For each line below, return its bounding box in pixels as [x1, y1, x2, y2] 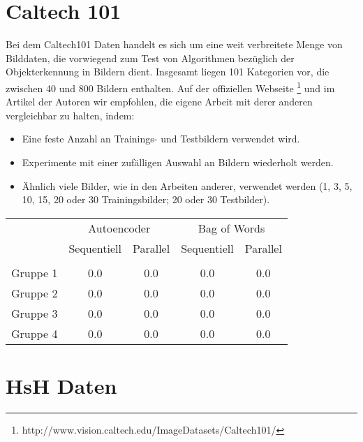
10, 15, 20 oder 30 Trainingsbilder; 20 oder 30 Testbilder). [22, 192, 270, 207]
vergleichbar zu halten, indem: [6, 108, 135, 122]
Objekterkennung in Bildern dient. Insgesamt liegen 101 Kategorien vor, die [6, 64, 329, 79]
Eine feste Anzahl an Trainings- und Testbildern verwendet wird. [22, 131, 300, 146]
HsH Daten [6, 371, 117, 399]
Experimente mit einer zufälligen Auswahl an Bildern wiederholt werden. [22, 154, 334, 169]
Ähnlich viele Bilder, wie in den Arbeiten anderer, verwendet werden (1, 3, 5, [22, 178, 353, 193]
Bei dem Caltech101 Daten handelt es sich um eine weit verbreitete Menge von [6, 37, 343, 52]
